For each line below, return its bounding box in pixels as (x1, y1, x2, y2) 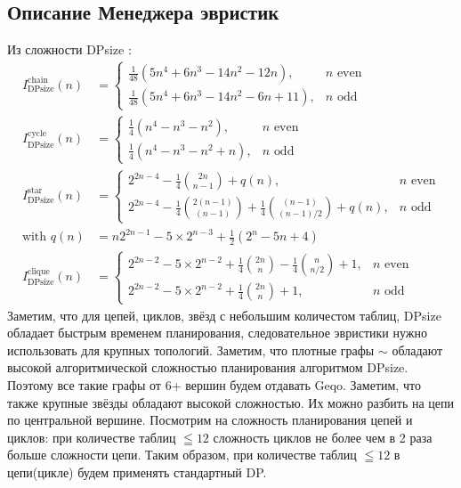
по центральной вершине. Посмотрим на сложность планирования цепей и (7, 411, 413, 429)
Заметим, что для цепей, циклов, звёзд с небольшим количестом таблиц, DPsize (7, 305, 441, 324)
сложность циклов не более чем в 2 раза (213, 427, 433, 446)
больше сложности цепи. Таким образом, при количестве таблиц (7, 445, 357, 464)
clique (28, 267, 50, 277)
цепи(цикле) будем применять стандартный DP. (7, 463, 267, 482)
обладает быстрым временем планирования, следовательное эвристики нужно (7, 323, 427, 342)
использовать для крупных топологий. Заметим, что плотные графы (7, 340, 375, 359)
